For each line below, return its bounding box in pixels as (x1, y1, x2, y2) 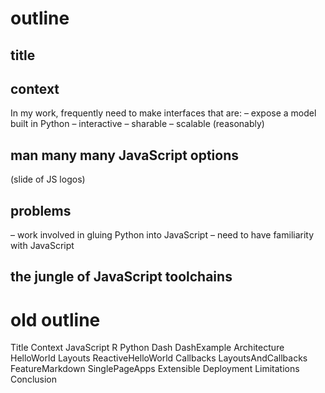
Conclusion (10, 373, 58, 386)
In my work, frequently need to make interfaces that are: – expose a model (10, 107, 317, 119)
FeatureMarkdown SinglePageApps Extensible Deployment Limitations (10, 363, 300, 375)
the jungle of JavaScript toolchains (10, 268, 233, 286)
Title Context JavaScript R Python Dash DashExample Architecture (10, 342, 285, 354)
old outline (10, 308, 101, 331)
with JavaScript (10, 240, 75, 252)
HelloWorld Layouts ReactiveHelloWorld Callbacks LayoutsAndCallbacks (10, 352, 308, 364)
